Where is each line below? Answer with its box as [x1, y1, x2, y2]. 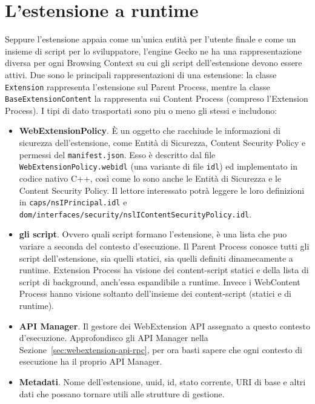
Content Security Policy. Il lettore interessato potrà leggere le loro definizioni [19, 184, 305, 196]
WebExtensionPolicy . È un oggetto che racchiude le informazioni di [19, 124, 280, 137]
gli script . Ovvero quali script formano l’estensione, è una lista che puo [19, 228, 287, 240]
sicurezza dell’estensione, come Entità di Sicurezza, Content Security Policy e [19, 136, 306, 148]
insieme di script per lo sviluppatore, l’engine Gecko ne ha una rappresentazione [5, 44, 302, 57]
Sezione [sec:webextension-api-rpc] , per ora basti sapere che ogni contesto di [19, 343, 302, 356]
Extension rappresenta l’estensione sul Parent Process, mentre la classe [5, 80, 270, 93]
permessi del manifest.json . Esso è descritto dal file [19, 148, 216, 161]
